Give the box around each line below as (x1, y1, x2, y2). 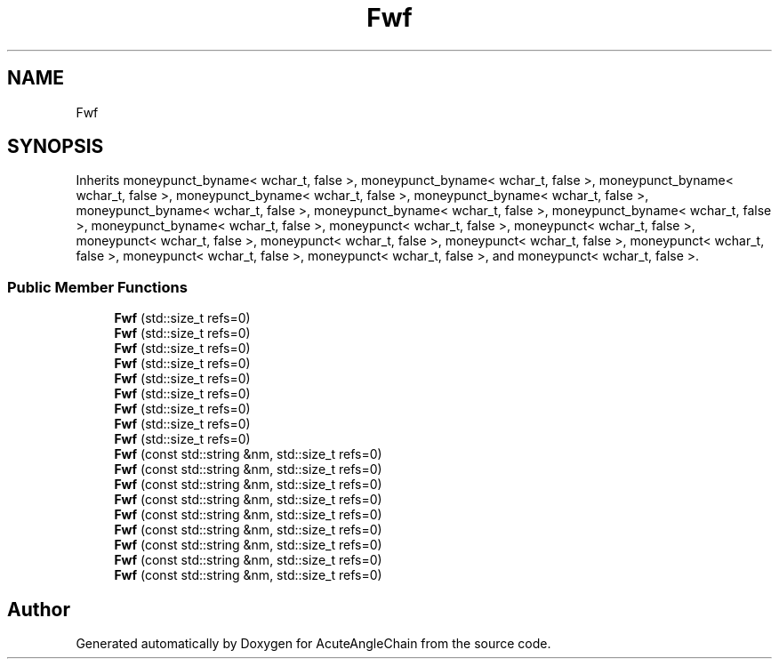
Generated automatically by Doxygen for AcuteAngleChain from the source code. (76, 636, 551, 652)
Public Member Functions (7, 277, 188, 296)
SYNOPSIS (7, 135, 104, 158)
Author (7, 598, 70, 621)
